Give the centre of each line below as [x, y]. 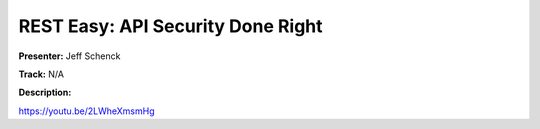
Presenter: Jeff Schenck [69, 56]
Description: [45, 92]
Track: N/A [41, 74]
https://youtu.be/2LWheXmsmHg [86, 111]
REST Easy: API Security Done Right [171, 26]
